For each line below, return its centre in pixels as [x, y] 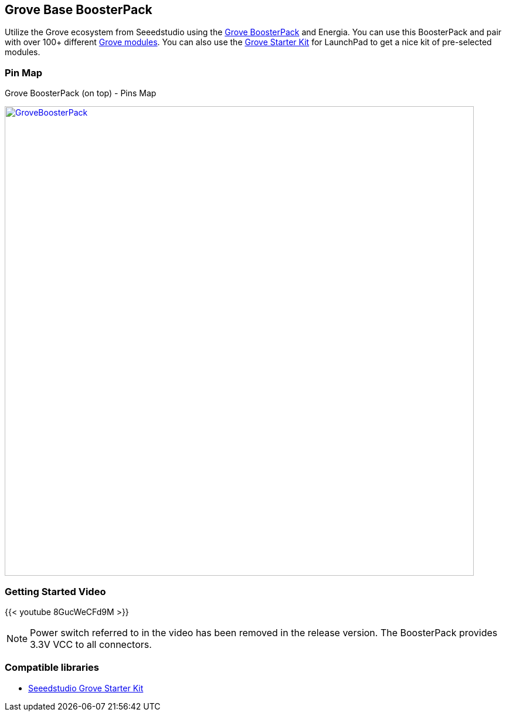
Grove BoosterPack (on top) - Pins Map [81, 93]
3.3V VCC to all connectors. [91, 644]
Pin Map [24, 72]
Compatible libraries [52, 668]
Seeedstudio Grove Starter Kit [86, 688]
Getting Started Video [55, 591]
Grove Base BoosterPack [79, 10]
